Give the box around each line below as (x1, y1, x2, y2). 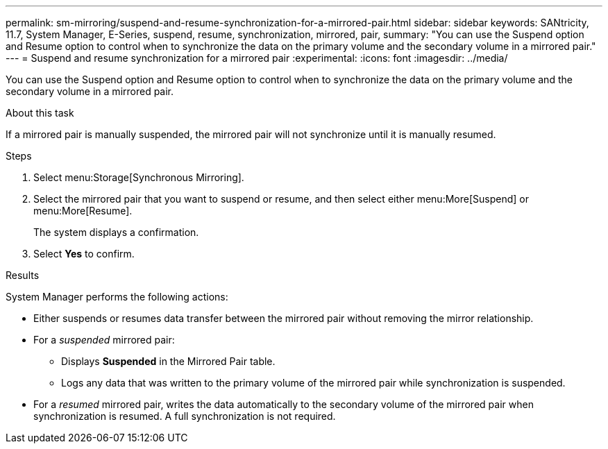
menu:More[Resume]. (33, 205, 133, 217)
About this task (6, 107, 74, 119)
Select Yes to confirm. (33, 248, 135, 260)
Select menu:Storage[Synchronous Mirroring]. (33, 171, 244, 183)
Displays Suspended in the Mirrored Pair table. (61, 355, 276, 367)
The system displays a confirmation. (33, 226, 199, 238)
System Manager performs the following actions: (6, 291, 228, 303)
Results (6, 269, 40, 281)
